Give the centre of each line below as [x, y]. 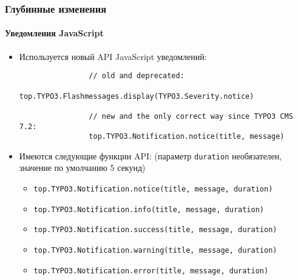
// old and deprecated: [137, 76]
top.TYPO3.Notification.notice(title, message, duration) [153, 189]
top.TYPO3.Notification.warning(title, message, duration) [155, 251]
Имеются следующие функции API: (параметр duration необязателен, [151, 155]
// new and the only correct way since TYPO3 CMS [191, 116]
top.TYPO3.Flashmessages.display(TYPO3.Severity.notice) [137, 96]
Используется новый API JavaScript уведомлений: [113, 56]
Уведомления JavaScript [54, 33]
